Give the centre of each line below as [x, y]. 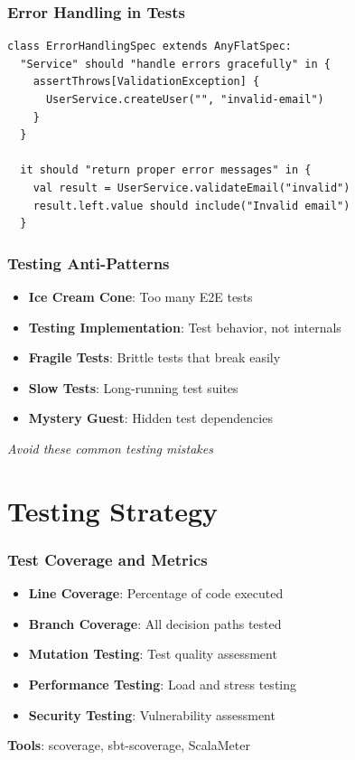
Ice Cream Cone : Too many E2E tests [140, 296]
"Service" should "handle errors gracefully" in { [175, 64]
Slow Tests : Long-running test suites [133, 387]
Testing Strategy [113, 510]
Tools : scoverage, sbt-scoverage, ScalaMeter [129, 745]
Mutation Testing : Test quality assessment [153, 654]
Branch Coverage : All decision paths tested [155, 623]
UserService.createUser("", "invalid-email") [185, 99]
